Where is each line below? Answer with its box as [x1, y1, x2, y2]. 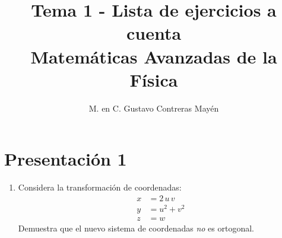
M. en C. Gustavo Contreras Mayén [88, 101, 219, 114]
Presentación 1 [4, 147, 127, 171]
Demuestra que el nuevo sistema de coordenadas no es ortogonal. [18, 221, 254, 234]
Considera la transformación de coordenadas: [18, 181, 182, 193]
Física [129, 67, 178, 91]
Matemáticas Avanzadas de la [30, 44, 277, 68]
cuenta [126, 21, 182, 45]
